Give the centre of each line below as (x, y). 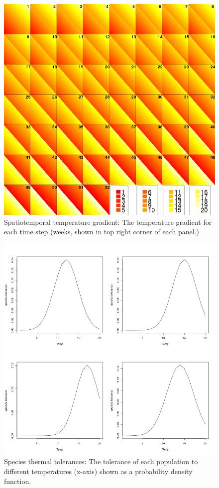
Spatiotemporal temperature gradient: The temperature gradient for (108, 222)
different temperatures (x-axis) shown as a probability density (98, 471)
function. (18, 481)
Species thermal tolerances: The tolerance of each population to (101, 461)
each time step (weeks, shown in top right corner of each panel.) (102, 232)
